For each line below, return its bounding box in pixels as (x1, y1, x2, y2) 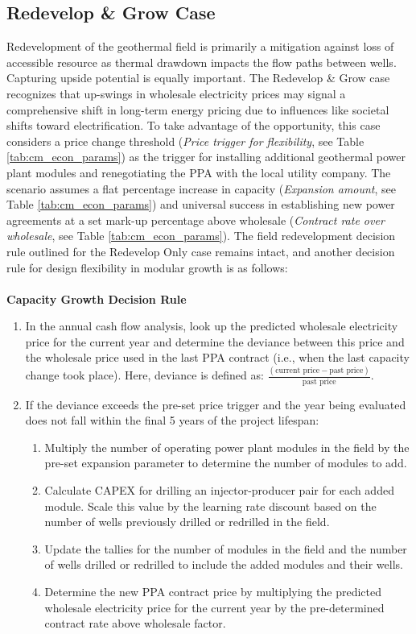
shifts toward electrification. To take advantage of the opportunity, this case (6, 117, 381, 134)
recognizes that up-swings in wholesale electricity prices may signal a (6, 85, 346, 102)
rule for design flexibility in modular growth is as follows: (6, 259, 288, 276)
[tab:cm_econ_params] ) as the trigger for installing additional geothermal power (6, 148, 406, 165)
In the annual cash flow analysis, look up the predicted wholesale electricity (25, 317, 398, 334)
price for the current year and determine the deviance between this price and (25, 333, 405, 350)
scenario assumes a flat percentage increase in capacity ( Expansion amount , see (6, 180, 397, 197)
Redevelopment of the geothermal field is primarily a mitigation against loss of (6, 38, 394, 55)
